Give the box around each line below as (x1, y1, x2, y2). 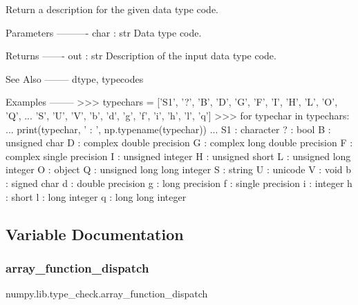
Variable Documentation (6, 223, 184, 244)
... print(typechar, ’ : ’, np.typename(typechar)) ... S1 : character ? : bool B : (6, 121, 331, 136)
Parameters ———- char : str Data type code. (6, 25, 202, 39)
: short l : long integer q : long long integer (6, 189, 187, 204)
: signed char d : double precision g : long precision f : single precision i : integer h (6, 175, 352, 190)
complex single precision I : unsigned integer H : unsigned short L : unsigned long (6, 148, 351, 163)
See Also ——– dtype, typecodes (6, 71, 144, 86)
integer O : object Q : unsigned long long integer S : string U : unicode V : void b (6, 162, 352, 177)
